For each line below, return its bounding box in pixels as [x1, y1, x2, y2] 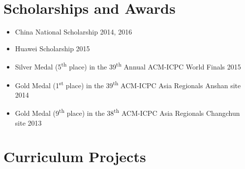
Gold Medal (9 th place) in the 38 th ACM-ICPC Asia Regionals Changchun [15, 106, 240, 118]
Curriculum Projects [3, 146, 146, 167]
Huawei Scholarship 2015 [15, 43, 90, 53]
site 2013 [15, 117, 42, 128]
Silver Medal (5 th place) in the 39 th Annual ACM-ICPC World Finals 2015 [15, 60, 241, 71]
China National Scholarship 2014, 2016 [15, 27, 132, 37]
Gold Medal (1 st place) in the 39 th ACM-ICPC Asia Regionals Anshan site [15, 78, 241, 90]
